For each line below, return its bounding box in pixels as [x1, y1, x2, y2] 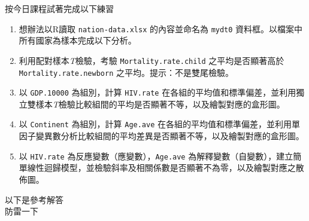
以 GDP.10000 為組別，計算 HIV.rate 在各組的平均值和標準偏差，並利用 [19, 86, 296, 99]
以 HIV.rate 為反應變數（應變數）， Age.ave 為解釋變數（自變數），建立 [19, 149, 293, 162]
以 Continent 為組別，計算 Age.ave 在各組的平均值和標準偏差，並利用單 [19, 118, 301, 130]
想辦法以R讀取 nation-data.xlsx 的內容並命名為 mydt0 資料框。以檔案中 [19, 22, 303, 35]
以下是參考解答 [5, 193, 63, 205]
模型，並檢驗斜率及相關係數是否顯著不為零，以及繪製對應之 [60, 161, 296, 174]
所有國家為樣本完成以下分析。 [19, 34, 137, 47]
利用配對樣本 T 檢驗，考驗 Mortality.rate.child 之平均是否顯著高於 [19, 54, 284, 66]
